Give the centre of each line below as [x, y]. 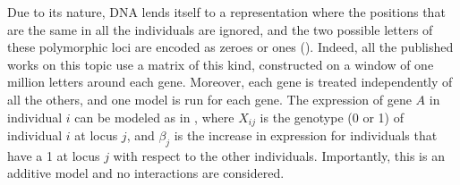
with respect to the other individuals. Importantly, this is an [279, 155]
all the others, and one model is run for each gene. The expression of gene [209, 99]
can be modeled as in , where [154, 117]
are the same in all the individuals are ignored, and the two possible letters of [220, 29]
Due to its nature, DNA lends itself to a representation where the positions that [226, 12]
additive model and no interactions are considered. [146, 173]
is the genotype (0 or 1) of [332, 117]
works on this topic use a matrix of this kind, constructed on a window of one [221, 64]
